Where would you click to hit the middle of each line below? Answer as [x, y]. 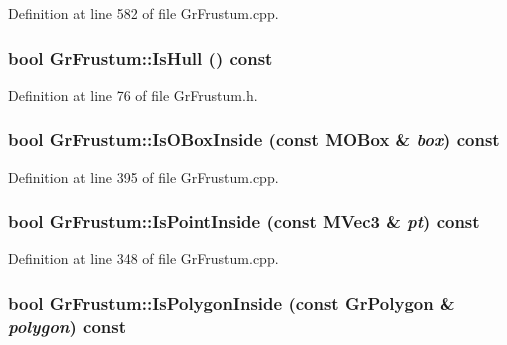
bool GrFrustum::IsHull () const [140, 57]
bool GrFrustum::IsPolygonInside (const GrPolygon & [231, 302]
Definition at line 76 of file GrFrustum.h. [133, 94]
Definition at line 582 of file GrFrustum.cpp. [143, 13]
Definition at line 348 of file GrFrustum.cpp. [143, 258]
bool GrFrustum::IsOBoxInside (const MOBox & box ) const [254, 139]
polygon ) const [67, 325]
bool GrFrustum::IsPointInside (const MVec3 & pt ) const [244, 221]
